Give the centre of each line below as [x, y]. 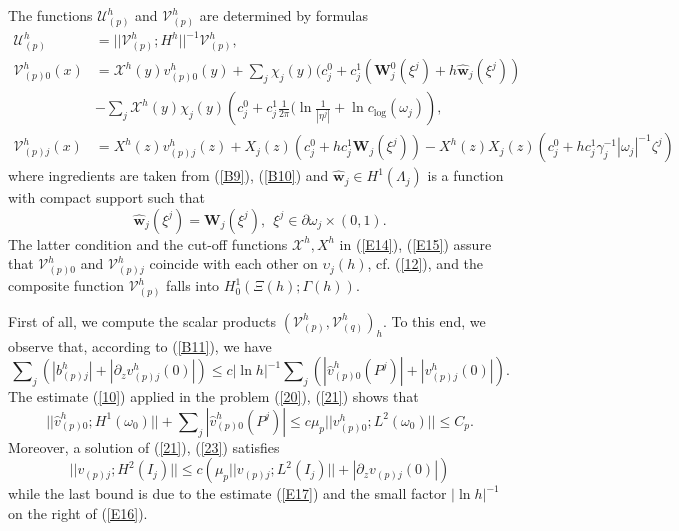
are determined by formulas [283, 15]
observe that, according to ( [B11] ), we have [140, 345]
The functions [50, 15]
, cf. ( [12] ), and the [425, 263]
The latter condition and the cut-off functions [148, 243]
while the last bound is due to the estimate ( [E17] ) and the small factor [227, 493]
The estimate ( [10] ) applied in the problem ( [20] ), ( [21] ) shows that [213, 396]
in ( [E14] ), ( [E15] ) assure [415, 243]
